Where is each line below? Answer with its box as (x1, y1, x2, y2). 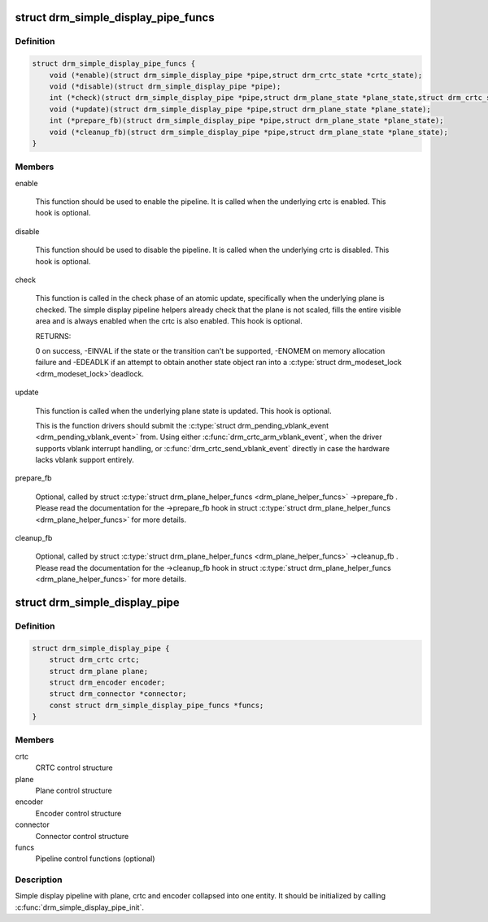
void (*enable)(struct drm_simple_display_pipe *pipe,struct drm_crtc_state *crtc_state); (49, 70, 423, 80)
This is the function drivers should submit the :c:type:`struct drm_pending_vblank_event (35, 420, 329, 430)
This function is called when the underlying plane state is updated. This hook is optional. (35, 406, 332, 415)
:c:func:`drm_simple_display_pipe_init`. (15, 902, 144, 912)
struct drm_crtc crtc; (49, 655, 140, 664)
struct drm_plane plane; (49, 667, 149, 676)
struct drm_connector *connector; (49, 689, 187, 698)
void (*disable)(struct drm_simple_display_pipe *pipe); (49, 81, 281, 91)
